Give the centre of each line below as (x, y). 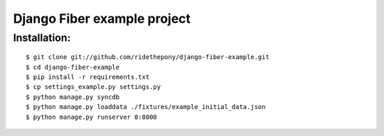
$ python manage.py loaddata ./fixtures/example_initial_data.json (146, 107)
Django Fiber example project (102, 19)
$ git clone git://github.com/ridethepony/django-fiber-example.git (148, 57)
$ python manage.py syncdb (73, 97)
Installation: (42, 38)
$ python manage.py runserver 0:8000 (92, 117)
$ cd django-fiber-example (73, 67)
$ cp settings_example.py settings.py (94, 87)
